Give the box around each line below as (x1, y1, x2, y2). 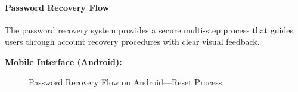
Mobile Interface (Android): (5, 55, 122, 68)
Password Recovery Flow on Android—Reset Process (29, 75, 222, 88)
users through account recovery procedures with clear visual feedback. (5, 35, 260, 48)
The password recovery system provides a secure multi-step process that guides (5, 23, 293, 36)
